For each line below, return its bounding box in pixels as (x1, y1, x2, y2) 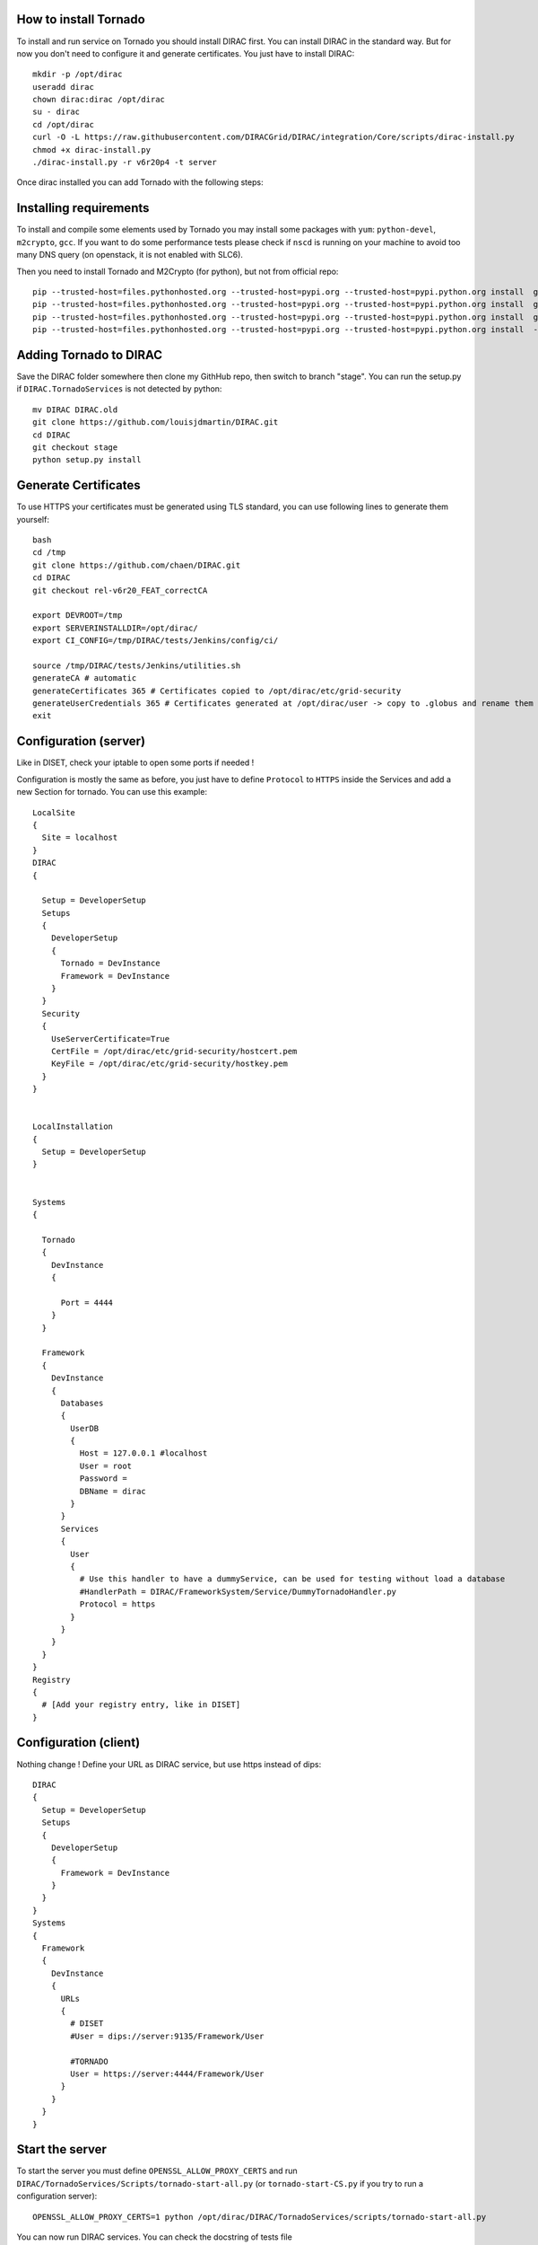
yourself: (16, 514, 49, 524)
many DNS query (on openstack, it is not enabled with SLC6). (16, 250, 244, 260)
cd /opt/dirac (32, 119, 94, 129)
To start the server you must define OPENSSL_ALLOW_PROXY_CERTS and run (16, 2165, 298, 2177)
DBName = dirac (79, 1486, 147, 1496)
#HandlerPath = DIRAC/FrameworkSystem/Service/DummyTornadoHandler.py (79, 1586, 397, 1597)
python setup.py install (32, 454, 142, 465)
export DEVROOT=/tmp (32, 611, 123, 621)
